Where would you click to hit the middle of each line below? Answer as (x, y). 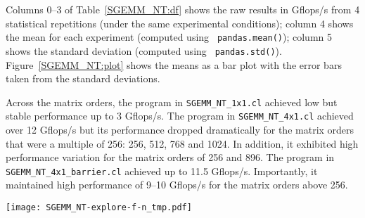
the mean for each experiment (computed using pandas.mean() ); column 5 (169, 37)
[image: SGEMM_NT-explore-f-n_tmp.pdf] (99, 208)
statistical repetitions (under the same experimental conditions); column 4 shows (180, 23)
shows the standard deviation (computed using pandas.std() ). (144, 50)
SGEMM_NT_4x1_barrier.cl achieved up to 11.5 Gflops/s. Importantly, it (162, 171)
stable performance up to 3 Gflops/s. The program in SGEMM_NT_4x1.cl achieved (180, 116)
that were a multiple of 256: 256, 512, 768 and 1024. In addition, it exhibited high (182, 143)
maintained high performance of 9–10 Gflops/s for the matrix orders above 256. (177, 185)
